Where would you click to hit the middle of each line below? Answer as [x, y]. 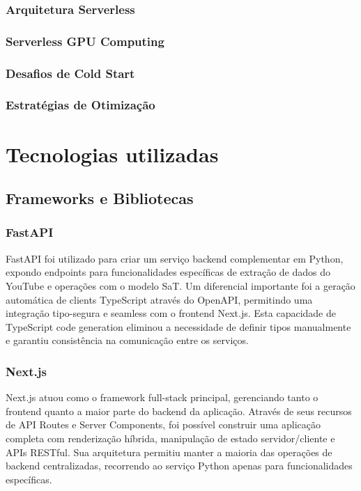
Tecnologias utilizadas [112, 154]
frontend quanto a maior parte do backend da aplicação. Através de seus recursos [179, 411]
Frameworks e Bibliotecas [100, 198]
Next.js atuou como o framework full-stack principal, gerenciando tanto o [162, 397]
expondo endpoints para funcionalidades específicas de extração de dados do [168, 272]
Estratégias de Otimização [80, 105]
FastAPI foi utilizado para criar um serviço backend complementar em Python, [175, 258]
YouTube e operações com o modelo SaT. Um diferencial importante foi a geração [180, 285]
